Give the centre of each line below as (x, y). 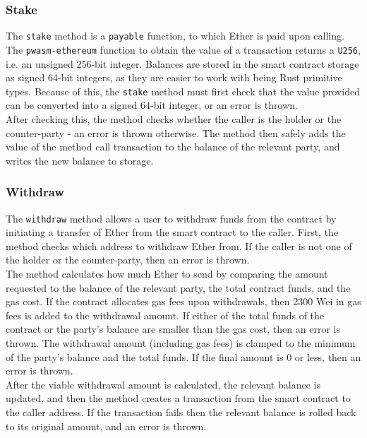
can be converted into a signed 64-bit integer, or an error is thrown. (152, 105)
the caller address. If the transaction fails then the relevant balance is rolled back (181, 412)
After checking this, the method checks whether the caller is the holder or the (174, 118)
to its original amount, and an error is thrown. (106, 426)
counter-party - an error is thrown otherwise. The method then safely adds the (176, 132)
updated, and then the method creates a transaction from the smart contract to (178, 398)
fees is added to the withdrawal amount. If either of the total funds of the (165, 315)
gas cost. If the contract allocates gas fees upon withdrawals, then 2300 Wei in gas (183, 301)
